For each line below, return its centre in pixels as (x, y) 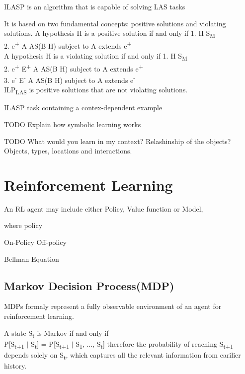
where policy (23, 225)
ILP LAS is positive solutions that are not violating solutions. (96, 90)
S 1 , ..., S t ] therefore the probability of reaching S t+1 (154, 344)
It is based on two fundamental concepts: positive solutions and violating (115, 23)
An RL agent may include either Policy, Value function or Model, (104, 208)
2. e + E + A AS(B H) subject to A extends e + (74, 68)
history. (15, 365)
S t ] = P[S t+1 (50, 344)
